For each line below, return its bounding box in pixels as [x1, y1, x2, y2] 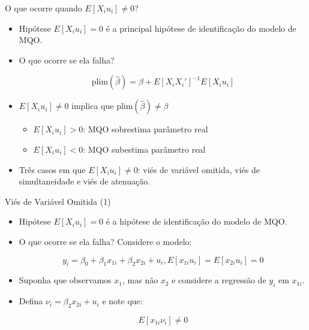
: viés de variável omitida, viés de [137, 163, 260, 175]
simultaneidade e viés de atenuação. [19, 175, 151, 187]
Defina [19, 295, 43, 307]
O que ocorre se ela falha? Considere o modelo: [19, 235, 192, 247]
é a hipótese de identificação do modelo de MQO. [106, 215, 287, 228]
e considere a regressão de [172, 274, 266, 286]
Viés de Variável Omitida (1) [5, 195, 111, 207]
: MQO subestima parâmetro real [83, 143, 206, 155]
